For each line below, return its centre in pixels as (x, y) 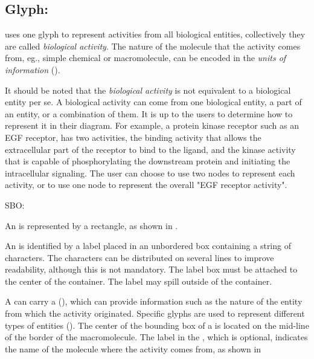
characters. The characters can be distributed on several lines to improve (139, 257)
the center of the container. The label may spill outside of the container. (139, 281)
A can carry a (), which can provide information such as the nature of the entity (154, 301)
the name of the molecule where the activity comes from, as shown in (133, 348)
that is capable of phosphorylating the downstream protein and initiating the (148, 161)
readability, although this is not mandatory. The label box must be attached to (151, 269)
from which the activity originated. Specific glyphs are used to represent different (155, 313)
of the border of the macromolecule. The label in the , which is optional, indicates (156, 337)
